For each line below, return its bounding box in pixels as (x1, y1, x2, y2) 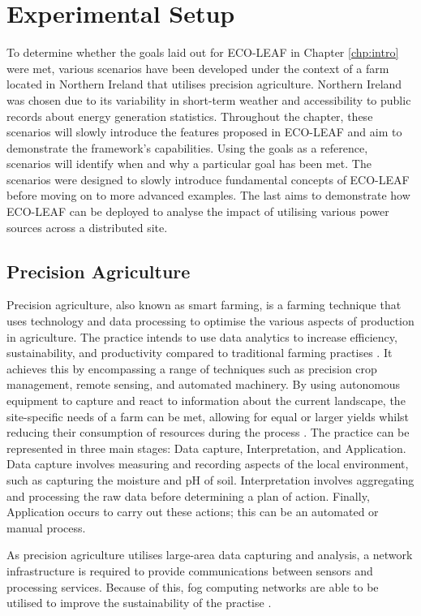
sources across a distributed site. (6, 218, 168, 235)
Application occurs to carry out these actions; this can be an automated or (6, 503, 379, 520)
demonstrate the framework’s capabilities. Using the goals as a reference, (6, 139, 368, 156)
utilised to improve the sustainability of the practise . (6, 594, 272, 611)
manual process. (6, 519, 86, 536)
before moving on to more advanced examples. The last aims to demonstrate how (6, 187, 410, 204)
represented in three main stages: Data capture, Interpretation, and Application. (6, 439, 406, 456)
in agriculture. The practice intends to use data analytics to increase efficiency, (6, 328, 397, 345)
